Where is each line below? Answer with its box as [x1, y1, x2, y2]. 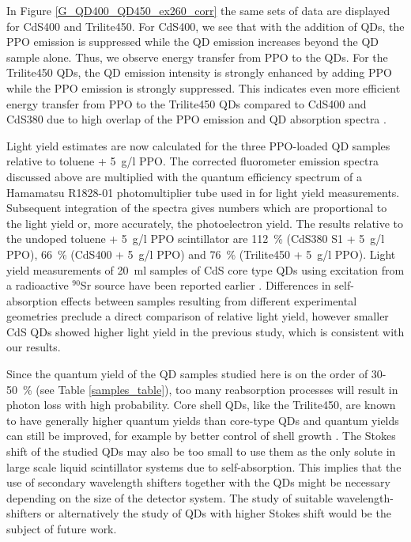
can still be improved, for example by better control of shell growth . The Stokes [6, 427, 396, 444]
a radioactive [6, 277, 69, 294]
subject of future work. [6, 521, 117, 536]
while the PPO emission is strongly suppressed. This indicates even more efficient [6, 79, 401, 96]
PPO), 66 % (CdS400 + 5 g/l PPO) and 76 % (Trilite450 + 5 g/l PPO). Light [6, 245, 396, 262]
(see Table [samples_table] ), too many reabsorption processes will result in [36, 381, 398, 397]
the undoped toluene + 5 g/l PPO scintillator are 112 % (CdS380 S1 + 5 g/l [6, 230, 385, 247]
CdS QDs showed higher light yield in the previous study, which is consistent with [6, 323, 405, 339]
